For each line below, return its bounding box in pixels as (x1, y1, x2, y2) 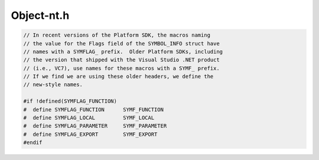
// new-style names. (23, 81, 83, 88)
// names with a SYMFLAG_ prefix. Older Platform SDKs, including (23, 48, 223, 55)
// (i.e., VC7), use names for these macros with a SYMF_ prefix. (23, 65, 220, 71)
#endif (23, 139, 43, 146)
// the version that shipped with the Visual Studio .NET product (23, 57, 220, 63)
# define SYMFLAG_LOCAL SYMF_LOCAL (23, 115, 155, 121)
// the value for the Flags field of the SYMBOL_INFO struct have (23, 40, 220, 47)
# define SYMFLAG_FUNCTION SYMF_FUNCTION (23, 106, 164, 113)
